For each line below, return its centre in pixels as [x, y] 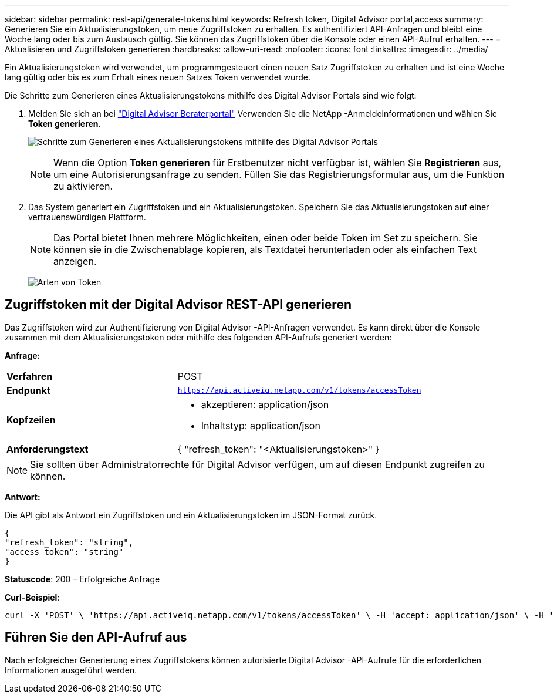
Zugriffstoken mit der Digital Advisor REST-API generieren [178, 305]
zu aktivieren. [83, 186]
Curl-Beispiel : [32, 597]
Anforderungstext [48, 449]
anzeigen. [75, 261]
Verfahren [30, 376]
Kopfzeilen [31, 419]
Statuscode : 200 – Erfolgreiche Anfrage [82, 579]
